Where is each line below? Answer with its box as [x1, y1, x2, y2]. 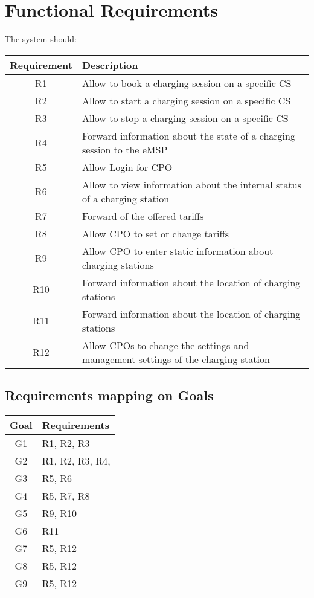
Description [82, 57, 138, 72]
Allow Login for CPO [82, 159, 173, 174]
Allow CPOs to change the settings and [82, 338, 249, 352]
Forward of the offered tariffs [82, 208, 204, 223]
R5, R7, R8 [42, 488, 90, 503]
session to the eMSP [82, 142, 168, 156]
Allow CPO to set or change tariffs [82, 226, 229, 240]
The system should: [5, 33, 77, 45]
